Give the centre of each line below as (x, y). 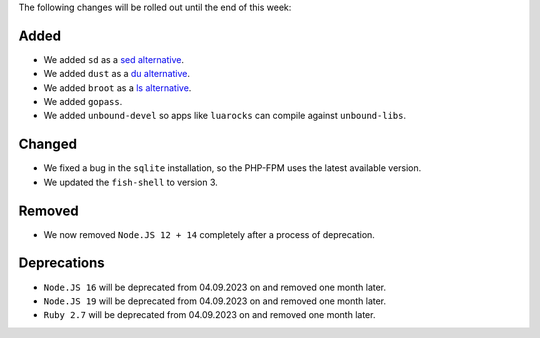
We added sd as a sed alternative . (114, 59)
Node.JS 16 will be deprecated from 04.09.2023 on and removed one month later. (215, 287)
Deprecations (61, 263)
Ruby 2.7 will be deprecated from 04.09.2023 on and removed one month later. (209, 315)
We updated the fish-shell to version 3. (131, 182)
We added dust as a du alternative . (116, 74)
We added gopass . (83, 102)
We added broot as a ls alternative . (117, 87)
